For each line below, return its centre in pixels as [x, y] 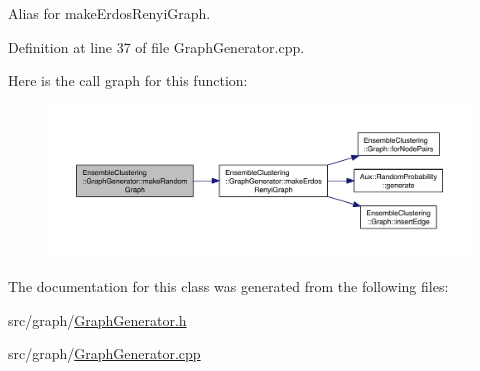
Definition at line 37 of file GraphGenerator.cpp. [156, 46]
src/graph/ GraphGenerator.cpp [104, 353]
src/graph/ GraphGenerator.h [97, 319]
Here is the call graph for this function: [128, 80]
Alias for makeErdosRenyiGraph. [109, 13]
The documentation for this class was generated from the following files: [228, 285]
